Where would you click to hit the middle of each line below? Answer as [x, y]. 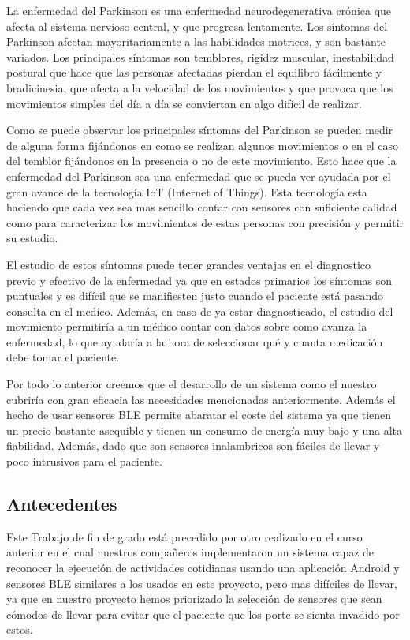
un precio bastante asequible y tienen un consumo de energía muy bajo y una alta [204, 430]
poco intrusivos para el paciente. [84, 461]
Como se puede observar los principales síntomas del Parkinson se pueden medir [200, 130]
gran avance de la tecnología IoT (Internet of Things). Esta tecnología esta [187, 191]
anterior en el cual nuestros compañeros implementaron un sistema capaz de [190, 552]
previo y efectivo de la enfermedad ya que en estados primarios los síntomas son [199, 280]
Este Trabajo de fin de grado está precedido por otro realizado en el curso [184, 536]
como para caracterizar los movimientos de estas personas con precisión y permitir [205, 222]
